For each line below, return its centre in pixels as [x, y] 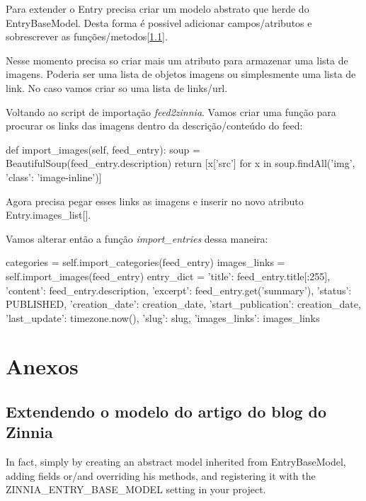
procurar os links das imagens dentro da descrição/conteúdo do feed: [154, 126]
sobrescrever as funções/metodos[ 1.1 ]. [87, 36]
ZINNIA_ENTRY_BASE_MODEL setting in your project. [136, 489]
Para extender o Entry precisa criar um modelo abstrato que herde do [158, 8]
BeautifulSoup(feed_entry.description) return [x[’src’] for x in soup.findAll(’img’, [181, 163]
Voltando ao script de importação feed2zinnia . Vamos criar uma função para [171, 111]
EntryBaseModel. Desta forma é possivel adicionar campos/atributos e [159, 22]
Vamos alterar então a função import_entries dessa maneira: [137, 238]
